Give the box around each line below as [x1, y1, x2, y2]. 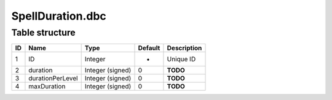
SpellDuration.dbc [11, 9, 107, 23]
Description [167, 44, 202, 52]
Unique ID [167, 55, 196, 64]
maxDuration [28, 82, 66, 91]
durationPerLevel [28, 74, 78, 83]
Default [138, 44, 160, 52]
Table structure [11, 27, 76, 38]
